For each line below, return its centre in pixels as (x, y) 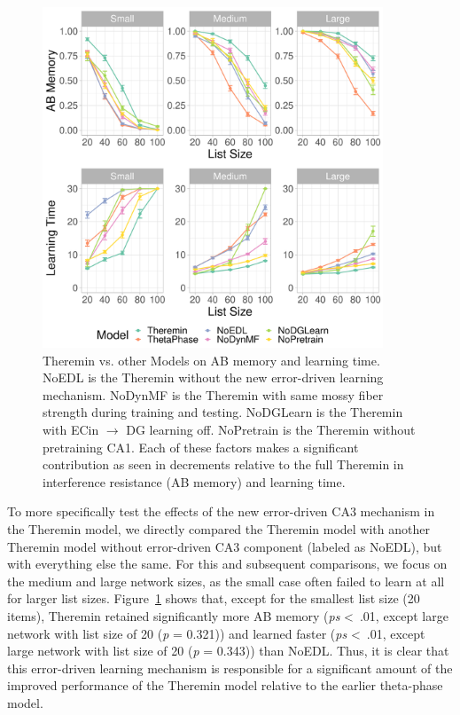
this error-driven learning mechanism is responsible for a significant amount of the (230, 668)
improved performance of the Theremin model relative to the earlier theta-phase (225, 685)
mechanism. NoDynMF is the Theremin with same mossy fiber (213, 394)
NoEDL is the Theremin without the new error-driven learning (213, 377)
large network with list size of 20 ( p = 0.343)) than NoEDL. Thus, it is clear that (228, 651)
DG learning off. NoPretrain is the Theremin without (271, 429)
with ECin (71, 429)
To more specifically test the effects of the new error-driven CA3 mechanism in (221, 511)
